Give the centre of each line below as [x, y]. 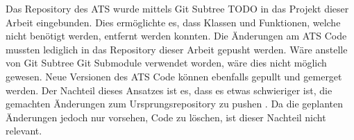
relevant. [24, 131]
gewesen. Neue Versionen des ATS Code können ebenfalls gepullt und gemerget [174, 76]
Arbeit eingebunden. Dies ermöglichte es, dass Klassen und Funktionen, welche [173, 22]
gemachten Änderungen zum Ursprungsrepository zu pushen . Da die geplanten [175, 104]
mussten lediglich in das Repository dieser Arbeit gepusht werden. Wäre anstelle [177, 49]
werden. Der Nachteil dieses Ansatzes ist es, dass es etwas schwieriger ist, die [169, 90]
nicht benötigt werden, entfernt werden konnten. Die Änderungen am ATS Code [176, 36]
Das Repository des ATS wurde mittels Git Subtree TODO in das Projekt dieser [177, 8]
